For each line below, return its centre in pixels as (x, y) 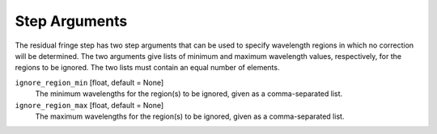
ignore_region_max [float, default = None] (89, 105)
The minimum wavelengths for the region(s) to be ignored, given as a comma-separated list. (189, 94)
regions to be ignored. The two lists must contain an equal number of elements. (147, 68)
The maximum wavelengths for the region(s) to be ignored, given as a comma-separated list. (190, 116)
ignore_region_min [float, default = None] (89, 82)
